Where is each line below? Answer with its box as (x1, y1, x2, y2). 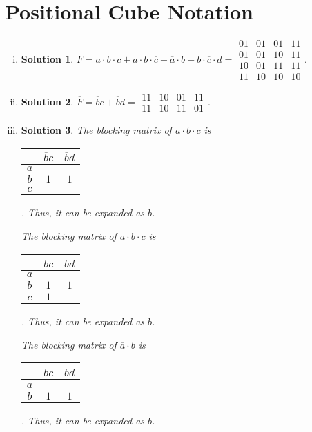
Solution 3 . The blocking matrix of (21, 123, 172, 137)
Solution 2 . (21, 94, 74, 108)
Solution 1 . (21, 51, 74, 65)
